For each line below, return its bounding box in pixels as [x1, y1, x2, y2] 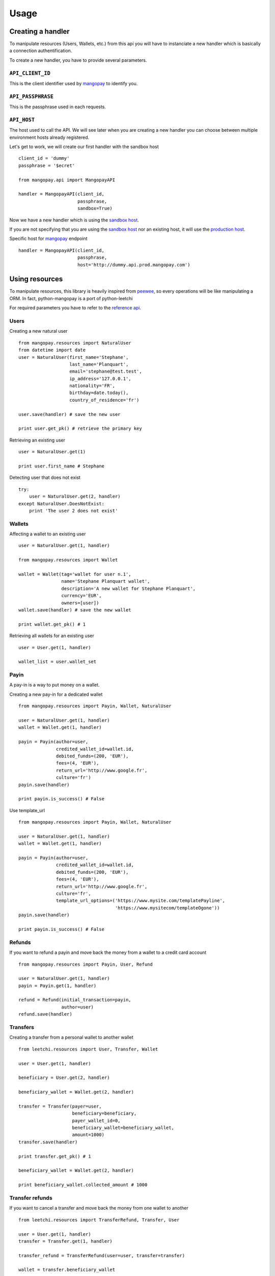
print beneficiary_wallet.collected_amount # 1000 [18, 1182, 148, 1188]
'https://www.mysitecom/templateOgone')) [115, 905, 220, 911]
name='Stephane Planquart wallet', [61, 578, 150, 584]
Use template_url [9, 807, 45, 814]
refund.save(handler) [18, 1011, 72, 1017]
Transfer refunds [9, 1194, 53, 1201]
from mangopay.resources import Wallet [18, 557, 118, 563]
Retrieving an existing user [9, 437, 66, 443]
